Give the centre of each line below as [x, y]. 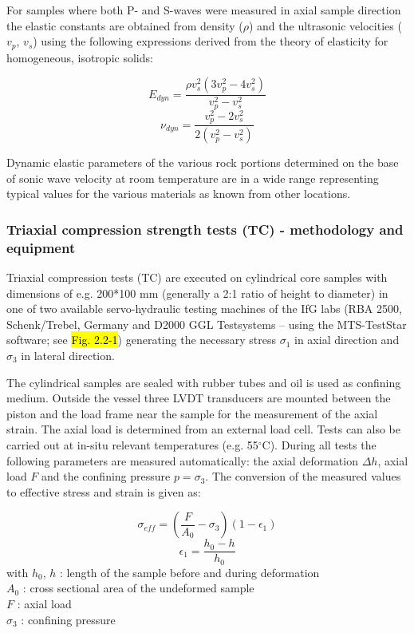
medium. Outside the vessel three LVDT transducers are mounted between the [199, 398]
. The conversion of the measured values [303, 476]
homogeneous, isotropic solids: [80, 57]
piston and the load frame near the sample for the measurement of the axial [192, 413]
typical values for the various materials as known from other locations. [179, 194]
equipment [41, 247]
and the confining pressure [106, 476]
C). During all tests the [319, 444]
